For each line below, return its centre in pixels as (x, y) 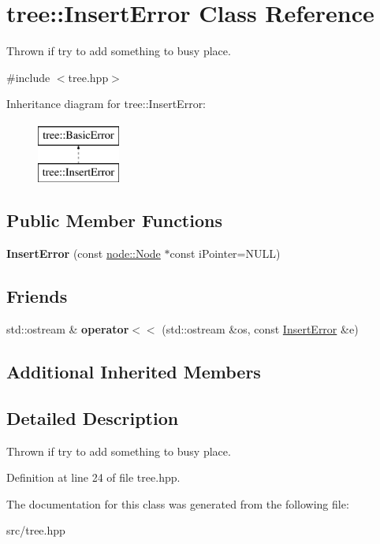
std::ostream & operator (68, 329)
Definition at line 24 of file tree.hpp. (93, 477)
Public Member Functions (114, 220)
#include (28, 77)
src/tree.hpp (36, 530)
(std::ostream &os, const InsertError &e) (260, 329)
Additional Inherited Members (134, 372)
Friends (37, 296)
